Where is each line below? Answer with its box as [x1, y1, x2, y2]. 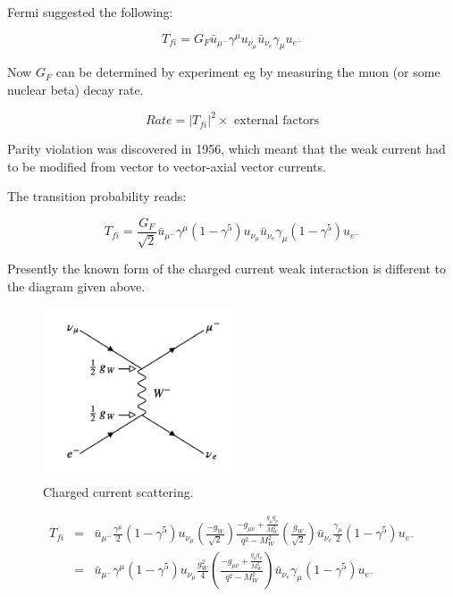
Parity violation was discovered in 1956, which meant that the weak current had [7, 139, 446, 158]
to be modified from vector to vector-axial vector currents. [7, 156, 326, 175]
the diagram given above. [7, 276, 146, 295]
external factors [234, 114, 320, 128]
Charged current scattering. [43, 482, 194, 500]
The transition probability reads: [7, 187, 187, 206]
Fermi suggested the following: [7, 3, 173, 21]
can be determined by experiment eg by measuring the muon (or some [55, 63, 440, 81]
